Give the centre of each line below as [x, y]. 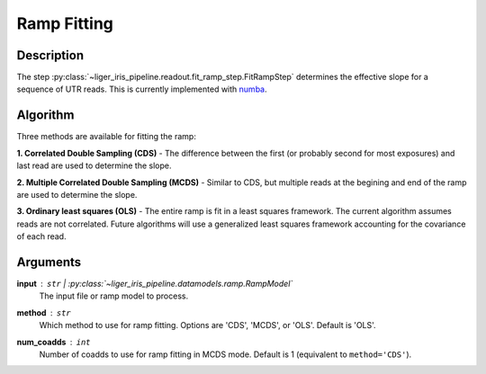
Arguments [49, 262]
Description [50, 55]
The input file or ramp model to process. [114, 296]
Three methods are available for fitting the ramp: [107, 137]
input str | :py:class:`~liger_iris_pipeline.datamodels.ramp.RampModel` [155, 284]
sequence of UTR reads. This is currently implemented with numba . [142, 89]
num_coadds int [54, 342]
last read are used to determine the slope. [94, 165]
